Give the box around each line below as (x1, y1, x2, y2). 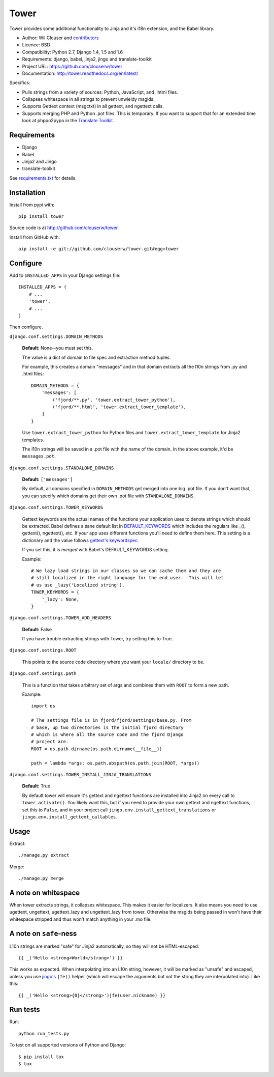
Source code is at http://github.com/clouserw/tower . (9, 224, 119, 231)
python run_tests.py (18, 1031, 70, 1036)
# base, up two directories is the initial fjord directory (31, 724, 184, 730)
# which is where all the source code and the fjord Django (31, 732, 184, 738)
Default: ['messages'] (22, 476, 73, 483)
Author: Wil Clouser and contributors (22, 35, 99, 41)
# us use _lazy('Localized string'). (31, 582, 125, 588)
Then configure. (9, 324, 43, 330)
